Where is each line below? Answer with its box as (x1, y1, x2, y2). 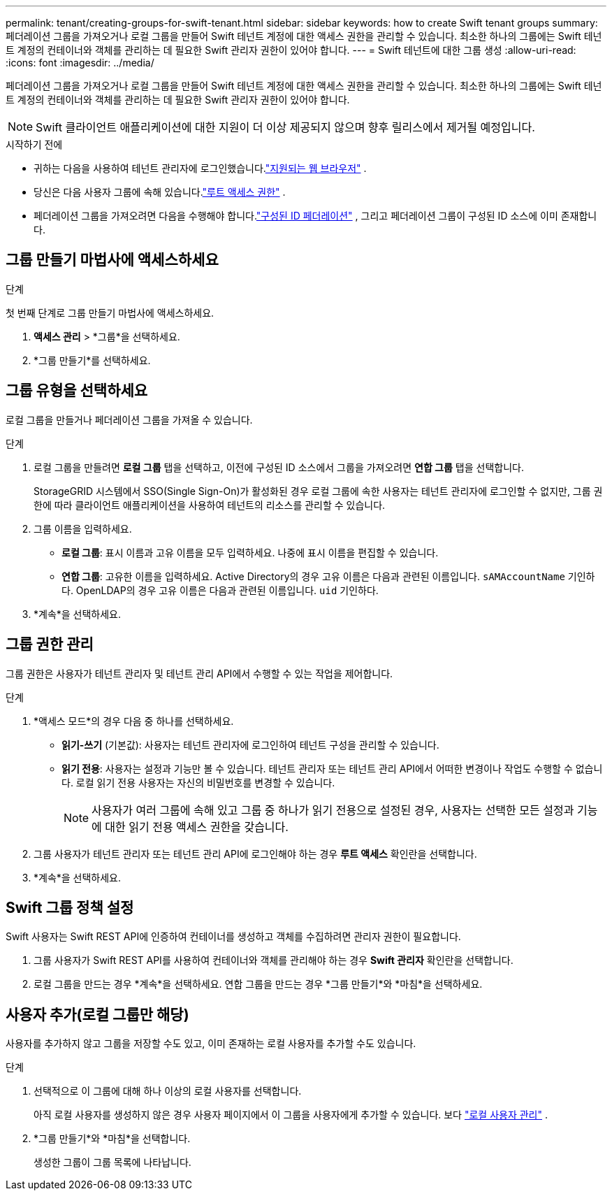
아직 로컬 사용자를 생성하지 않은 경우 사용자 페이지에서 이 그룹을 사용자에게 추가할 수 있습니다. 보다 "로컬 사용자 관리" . (34, 1109, 548, 1121)
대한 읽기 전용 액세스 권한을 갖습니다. (105, 819, 289, 834)
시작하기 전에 (6, 138, 63, 150)
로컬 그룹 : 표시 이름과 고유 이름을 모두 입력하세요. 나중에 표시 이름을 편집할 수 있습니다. (61, 546, 439, 559)
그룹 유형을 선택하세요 (6, 382, 148, 400)
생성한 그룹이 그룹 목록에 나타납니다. (34, 1156, 191, 1169)
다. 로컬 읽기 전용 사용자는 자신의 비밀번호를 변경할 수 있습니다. (61, 776, 335, 788)
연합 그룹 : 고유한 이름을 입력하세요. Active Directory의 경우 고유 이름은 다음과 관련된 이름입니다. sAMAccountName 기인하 (61, 570, 595, 582)
